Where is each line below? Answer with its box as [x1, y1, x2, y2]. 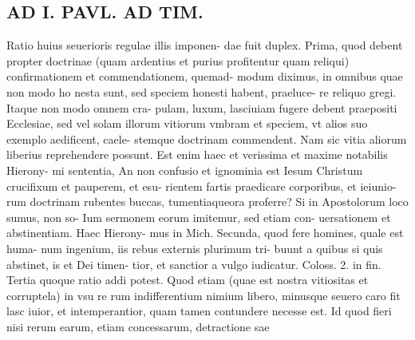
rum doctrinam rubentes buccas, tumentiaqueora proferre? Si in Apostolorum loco [6, 193, 409, 210]
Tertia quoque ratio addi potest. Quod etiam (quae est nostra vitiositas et [6, 271, 369, 288]
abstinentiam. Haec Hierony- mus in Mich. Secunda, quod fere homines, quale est [6, 224, 404, 241]
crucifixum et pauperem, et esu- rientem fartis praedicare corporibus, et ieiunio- [6, 177, 397, 194]
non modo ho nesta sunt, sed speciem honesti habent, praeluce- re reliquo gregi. [6, 83, 397, 100]
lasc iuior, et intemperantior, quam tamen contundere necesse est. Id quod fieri [6, 302, 392, 319]
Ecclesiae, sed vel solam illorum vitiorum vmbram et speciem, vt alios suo [6, 115, 368, 132]
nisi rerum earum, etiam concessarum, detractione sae [6, 318, 270, 334]
